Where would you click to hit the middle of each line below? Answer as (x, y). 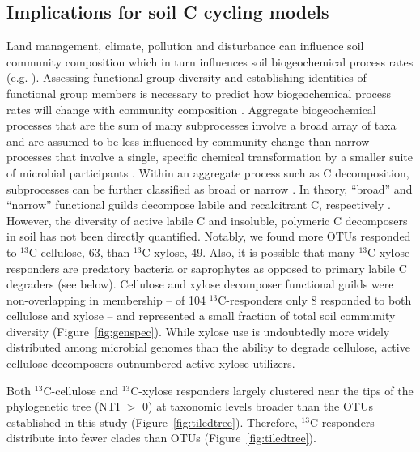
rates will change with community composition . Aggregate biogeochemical (191, 109)
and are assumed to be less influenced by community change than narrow (188, 141)
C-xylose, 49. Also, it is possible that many (248, 252)
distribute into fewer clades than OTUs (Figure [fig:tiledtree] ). (161, 438)
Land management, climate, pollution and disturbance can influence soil (185, 46)
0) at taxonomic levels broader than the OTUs (258, 406)
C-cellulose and (81, 390)
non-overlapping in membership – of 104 (106, 299)
